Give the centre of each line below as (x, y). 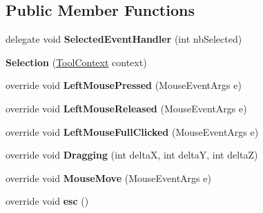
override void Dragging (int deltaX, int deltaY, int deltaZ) (132, 155)
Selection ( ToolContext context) (76, 62)
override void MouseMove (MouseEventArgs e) (108, 177)
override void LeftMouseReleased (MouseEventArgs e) (126, 108)
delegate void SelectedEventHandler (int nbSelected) (124, 39)
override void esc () (47, 201)
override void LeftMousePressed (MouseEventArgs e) (124, 85)
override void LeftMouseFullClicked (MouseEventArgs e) (132, 131)
